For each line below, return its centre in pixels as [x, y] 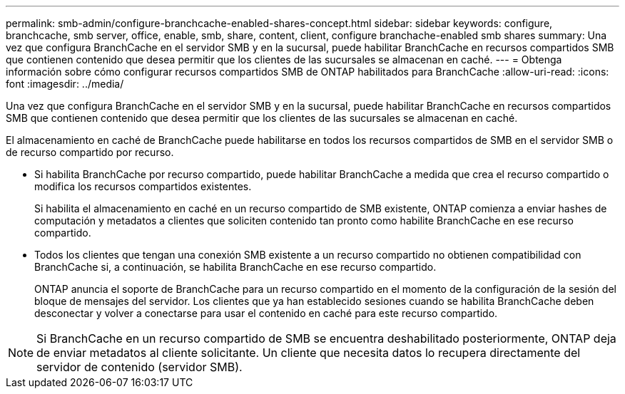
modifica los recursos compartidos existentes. [143, 186]
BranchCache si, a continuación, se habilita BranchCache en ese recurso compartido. [235, 267]
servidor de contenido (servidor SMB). [139, 367]
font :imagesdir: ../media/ [65, 84]
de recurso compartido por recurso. [90, 152]
